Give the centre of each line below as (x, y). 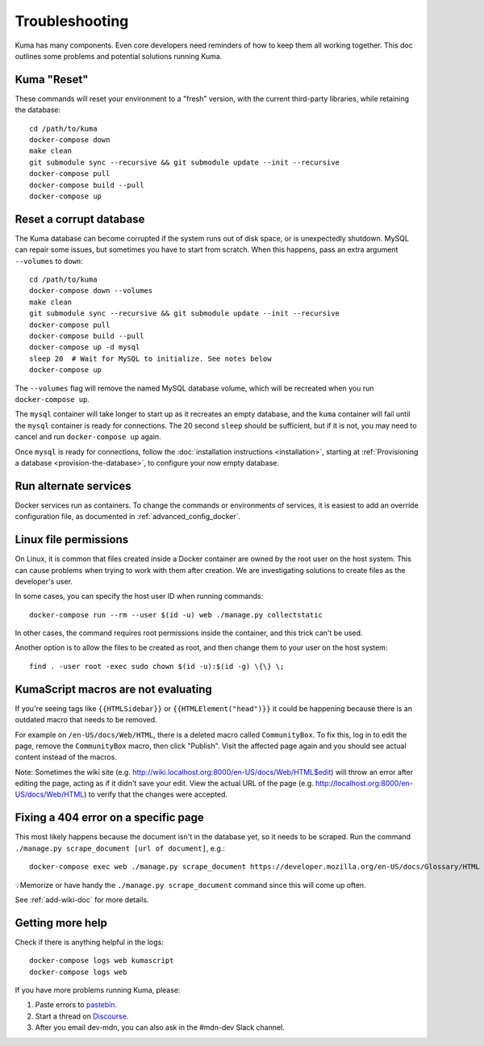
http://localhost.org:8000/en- (364, 784)
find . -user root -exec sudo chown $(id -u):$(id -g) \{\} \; (157, 666)
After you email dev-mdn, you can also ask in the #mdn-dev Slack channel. (160, 1027)
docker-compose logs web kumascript (102, 961)
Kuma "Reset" (52, 79)
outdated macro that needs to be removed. (86, 720)
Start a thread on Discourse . (82, 1016)
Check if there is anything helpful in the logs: (90, 942)
